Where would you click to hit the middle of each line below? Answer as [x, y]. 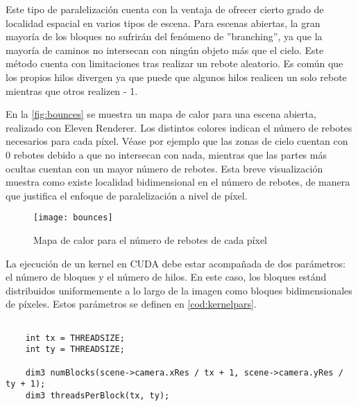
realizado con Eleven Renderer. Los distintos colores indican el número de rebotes [179, 127]
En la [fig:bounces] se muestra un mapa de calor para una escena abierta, [161, 114]
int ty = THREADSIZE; [75, 350]
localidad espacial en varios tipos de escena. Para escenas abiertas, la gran [163, 23]
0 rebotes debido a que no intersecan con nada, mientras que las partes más [166, 154]
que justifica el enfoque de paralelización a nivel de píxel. [127, 195]
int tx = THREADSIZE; [75, 338]
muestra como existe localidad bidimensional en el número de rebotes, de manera [178, 182]
